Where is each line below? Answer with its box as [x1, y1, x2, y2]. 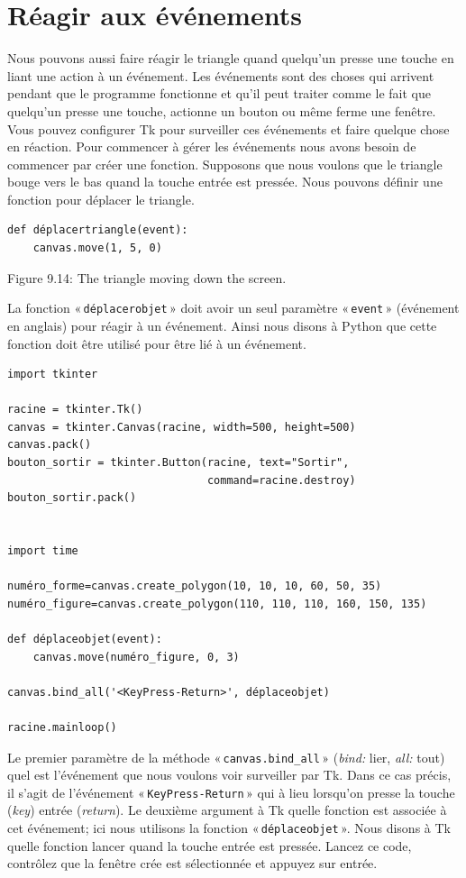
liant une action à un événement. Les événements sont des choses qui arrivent [7, 66, 434, 85]
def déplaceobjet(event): [7, 633, 162, 645]
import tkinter [7, 368, 98, 381]
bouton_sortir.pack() [7, 491, 137, 505]
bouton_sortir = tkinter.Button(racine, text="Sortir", [7, 456, 350, 470]
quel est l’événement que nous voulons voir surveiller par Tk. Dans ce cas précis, [7, 765, 452, 784]
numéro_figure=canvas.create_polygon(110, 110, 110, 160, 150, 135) [7, 597, 427, 610]
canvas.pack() [7, 438, 92, 452]
